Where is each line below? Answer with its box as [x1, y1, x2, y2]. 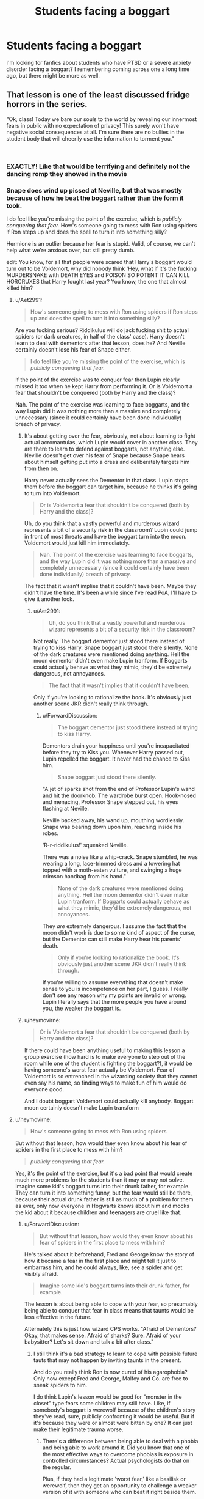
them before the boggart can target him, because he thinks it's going [24, 483, 197, 490]
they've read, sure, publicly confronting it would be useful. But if [33, 1412, 195, 1420]
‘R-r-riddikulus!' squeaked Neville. [42, 841, 128, 849]
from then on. [24, 465, 59, 472]
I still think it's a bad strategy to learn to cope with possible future [33, 1350, 198, 1357]
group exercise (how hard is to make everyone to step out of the [24, 1053, 186, 1060]
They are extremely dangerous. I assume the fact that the [42, 922, 187, 930]
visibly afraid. [24, 1270, 58, 1277]
